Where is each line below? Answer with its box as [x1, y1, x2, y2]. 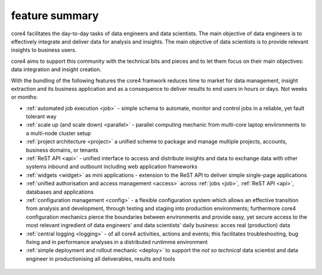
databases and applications [26, 188, 94, 195]
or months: [11, 93, 38, 101]
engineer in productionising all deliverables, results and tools [26, 255, 175, 262]
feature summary [11, 9, 99, 22]
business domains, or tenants [26, 146, 98, 154]
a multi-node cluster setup [26, 129, 91, 137]
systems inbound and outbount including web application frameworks [26, 163, 198, 170]
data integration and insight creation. [11, 66, 101, 73]
